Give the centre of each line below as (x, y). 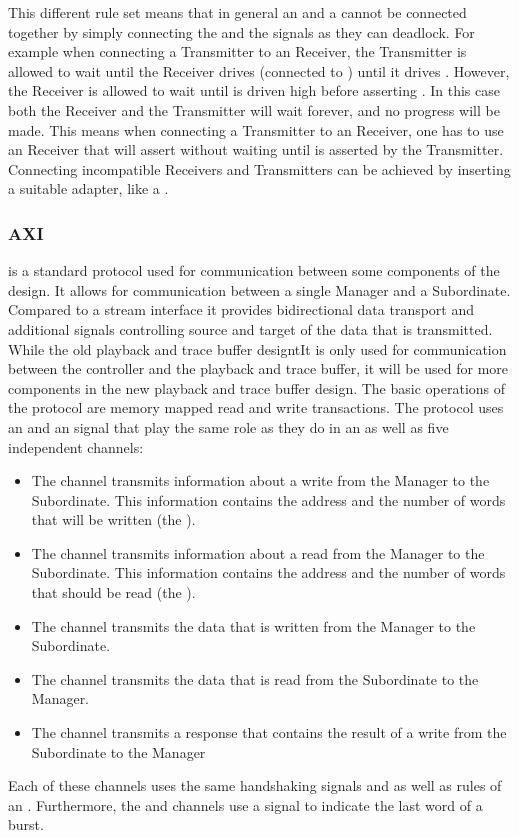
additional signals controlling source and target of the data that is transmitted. (250, 328)
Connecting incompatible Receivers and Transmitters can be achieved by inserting (259, 168)
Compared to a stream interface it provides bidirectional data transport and (241, 309)
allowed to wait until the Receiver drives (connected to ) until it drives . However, (259, 70)
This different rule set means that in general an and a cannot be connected (237, 12)
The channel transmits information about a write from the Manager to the (260, 480)
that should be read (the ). (113, 592)
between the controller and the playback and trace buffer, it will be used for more (258, 368)
